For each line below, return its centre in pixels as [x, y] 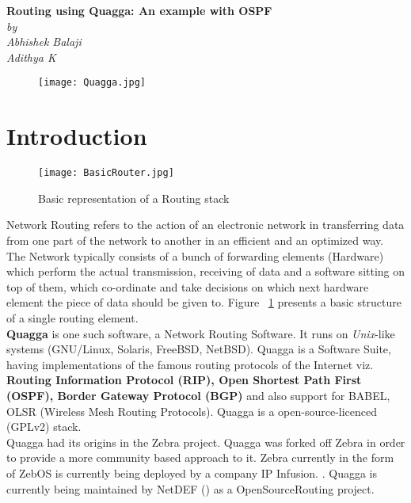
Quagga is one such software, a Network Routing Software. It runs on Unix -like [201, 333]
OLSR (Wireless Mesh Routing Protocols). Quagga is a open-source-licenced [192, 411]
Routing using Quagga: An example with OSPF [139, 10]
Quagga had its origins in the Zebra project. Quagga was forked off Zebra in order [206, 442]
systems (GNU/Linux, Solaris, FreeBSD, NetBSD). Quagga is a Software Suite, [199, 349]
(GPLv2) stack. [44, 427]
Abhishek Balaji [44, 42]
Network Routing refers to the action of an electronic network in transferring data [205, 225]
